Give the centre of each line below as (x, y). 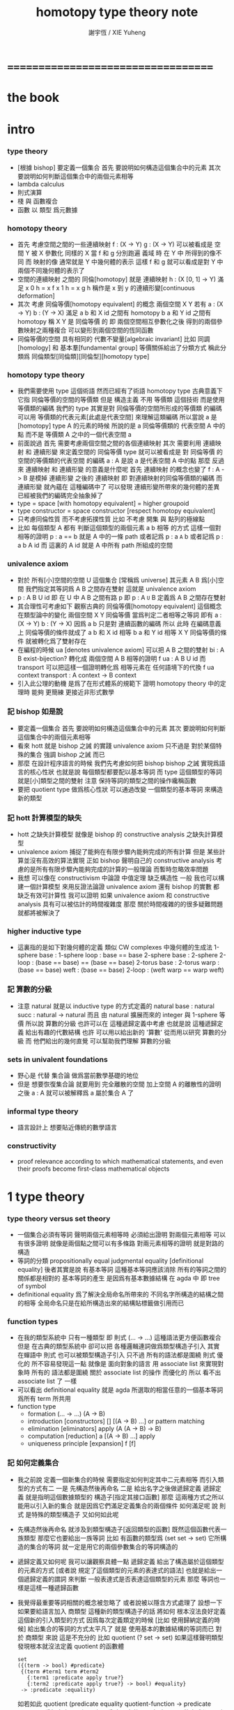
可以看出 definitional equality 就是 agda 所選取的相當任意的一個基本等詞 (120, 1390)
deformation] (36, 295)
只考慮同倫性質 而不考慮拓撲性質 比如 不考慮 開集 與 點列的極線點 (111, 519)
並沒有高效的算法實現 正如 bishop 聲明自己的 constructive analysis (119, 861)
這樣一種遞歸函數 (54, 1587)
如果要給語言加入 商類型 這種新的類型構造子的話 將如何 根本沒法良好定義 (122, 1611)
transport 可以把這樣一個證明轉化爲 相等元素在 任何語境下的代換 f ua (116, 667)
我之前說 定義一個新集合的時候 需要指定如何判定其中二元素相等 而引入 (117, 1479)
